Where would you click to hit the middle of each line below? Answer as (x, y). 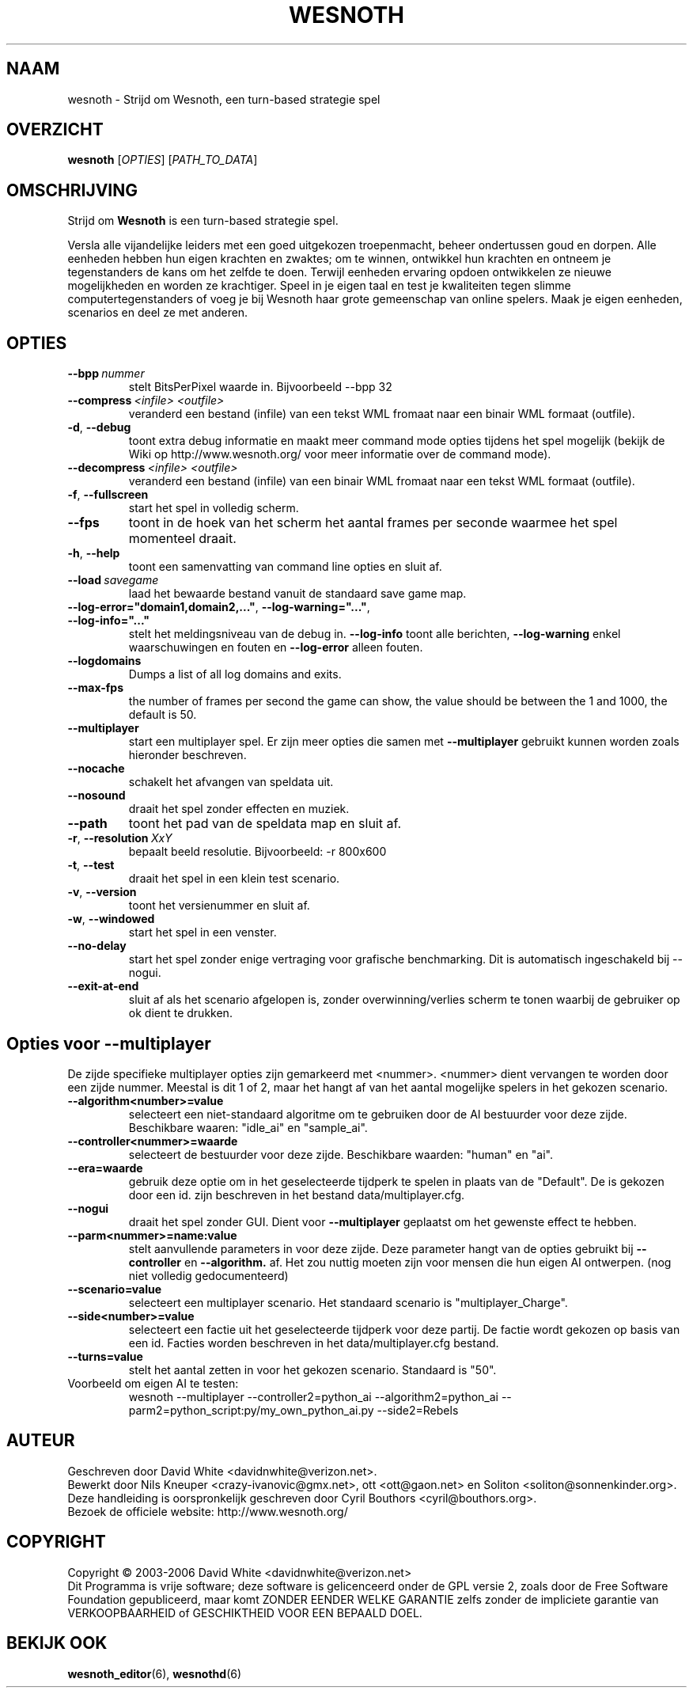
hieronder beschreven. (187, 755)
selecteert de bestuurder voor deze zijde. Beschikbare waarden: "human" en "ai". (341, 1154)
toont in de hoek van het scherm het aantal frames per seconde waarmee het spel (373, 523)
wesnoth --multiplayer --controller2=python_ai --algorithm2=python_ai (313, 1396)
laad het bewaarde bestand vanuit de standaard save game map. (297, 594)
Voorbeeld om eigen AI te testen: (153, 1383)
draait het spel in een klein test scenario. (234, 879)
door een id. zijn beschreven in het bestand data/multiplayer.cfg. (297, 1195)
